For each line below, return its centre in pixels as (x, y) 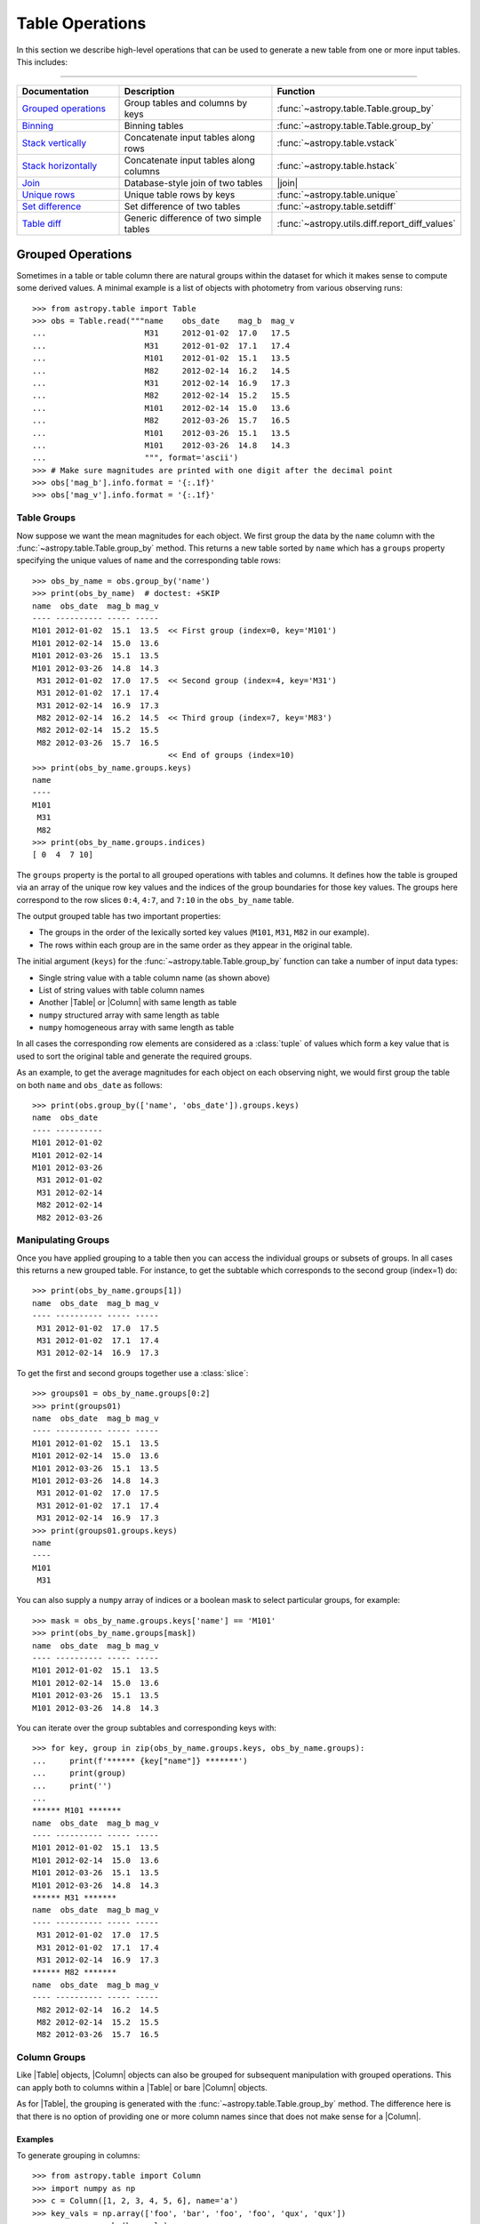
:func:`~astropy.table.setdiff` (336, 206)
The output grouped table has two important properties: (119, 915)
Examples (35, 2139)
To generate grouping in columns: (78, 2156)
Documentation (55, 92)
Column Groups (51, 2058)
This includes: (42, 61)
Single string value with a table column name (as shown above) (154, 978)
